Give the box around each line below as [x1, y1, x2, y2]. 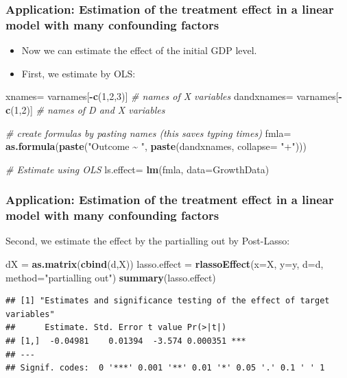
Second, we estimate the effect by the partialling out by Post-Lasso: [5, 234, 290, 248]
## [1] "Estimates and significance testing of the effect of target [5, 296, 330, 306]
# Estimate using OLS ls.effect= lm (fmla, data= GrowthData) [5, 162, 270, 176]
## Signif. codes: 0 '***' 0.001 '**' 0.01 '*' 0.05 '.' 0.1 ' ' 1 [5, 363, 325, 373]
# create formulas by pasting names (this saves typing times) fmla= [5, 125, 291, 140]
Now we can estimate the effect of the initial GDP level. [21, 43, 257, 58]
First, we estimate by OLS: [21, 66, 136, 80]
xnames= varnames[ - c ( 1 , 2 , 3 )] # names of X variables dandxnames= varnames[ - [5, 89, 342, 103]
